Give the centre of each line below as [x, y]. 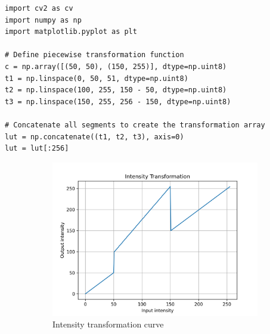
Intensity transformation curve [108, 324]
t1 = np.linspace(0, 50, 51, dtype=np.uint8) [97, 78]
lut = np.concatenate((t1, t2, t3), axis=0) [94, 137]
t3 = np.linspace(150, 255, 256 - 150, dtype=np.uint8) [118, 102]
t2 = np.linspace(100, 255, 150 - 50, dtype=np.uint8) [116, 90]
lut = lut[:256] [37, 149]
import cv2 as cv [39, 8]
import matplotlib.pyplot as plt [71, 32]
